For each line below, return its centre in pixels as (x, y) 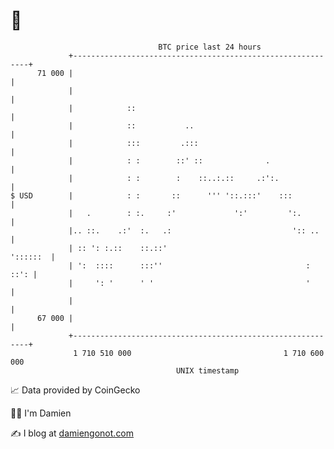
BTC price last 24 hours (210, 47)
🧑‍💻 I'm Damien (41, 413)
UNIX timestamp (207, 370)
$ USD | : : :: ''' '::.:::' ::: (151, 195)
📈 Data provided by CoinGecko (75, 390)
